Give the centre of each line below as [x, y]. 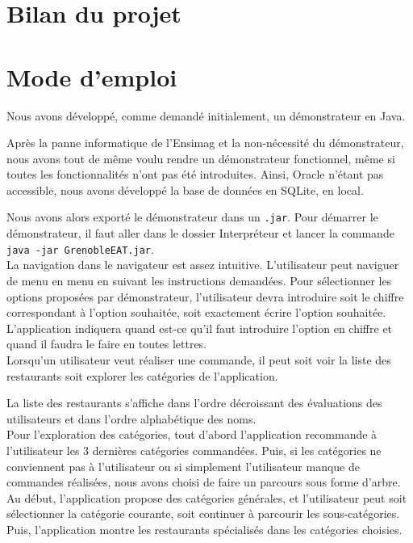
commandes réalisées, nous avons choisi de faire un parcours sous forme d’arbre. [204, 482]
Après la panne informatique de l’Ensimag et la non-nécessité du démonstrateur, [205, 143]
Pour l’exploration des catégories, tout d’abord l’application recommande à [192, 434]
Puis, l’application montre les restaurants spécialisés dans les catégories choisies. [204, 529]
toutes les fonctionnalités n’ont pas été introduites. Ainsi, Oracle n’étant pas [195, 174]
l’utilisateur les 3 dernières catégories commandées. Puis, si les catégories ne [194, 450]
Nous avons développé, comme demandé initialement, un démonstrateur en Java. [206, 115]
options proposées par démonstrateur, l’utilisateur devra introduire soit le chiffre [205, 296]
